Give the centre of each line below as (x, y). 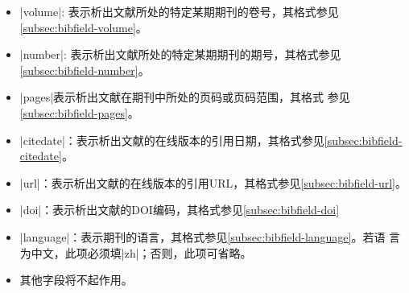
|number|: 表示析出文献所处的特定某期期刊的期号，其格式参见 (180, 54)
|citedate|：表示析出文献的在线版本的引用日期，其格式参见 (172, 140)
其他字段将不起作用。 (76, 280)
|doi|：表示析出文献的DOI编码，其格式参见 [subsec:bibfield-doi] (180, 210)
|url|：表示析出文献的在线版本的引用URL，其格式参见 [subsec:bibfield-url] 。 (213, 182)
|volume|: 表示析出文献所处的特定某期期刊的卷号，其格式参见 (179, 11)
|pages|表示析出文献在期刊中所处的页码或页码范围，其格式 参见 (185, 97)
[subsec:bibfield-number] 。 (85, 70)
